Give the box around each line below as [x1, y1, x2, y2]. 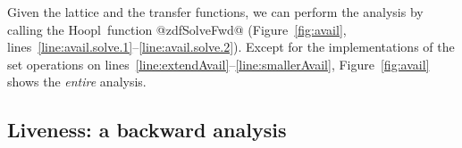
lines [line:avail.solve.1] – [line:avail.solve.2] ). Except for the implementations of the [7, 37, 455, 56]
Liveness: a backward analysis [7, 116, 287, 144]
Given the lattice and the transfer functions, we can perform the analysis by [7, 3, 424, 21]
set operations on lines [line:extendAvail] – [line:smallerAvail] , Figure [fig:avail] [7, 54, 430, 73]
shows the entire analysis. [7, 72, 147, 91]
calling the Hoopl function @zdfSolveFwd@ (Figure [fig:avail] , [7, 20, 347, 38]
